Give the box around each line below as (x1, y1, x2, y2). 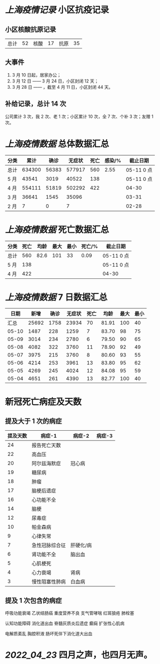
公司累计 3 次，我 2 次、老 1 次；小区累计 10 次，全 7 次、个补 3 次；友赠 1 (5, 113, 154, 119)
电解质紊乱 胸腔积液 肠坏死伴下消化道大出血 (5, 631, 93, 637)
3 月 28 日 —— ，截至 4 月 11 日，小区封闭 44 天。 (12, 84, 113, 90)
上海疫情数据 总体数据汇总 (5, 138, 109, 149)
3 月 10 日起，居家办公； (12, 72, 62, 78)
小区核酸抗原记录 (5, 25, 56, 33)
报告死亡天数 (32, 442, 62, 449)
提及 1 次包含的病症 (5, 596, 62, 604)
